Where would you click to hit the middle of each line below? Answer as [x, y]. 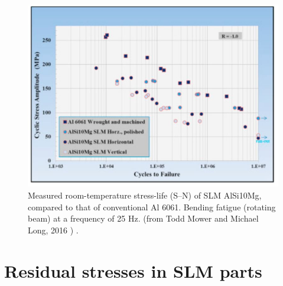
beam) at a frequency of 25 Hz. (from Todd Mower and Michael [143, 218]
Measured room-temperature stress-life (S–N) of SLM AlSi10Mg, [145, 195]
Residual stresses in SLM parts [133, 270]
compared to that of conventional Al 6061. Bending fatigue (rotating [152, 207]
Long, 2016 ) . [53, 230]
